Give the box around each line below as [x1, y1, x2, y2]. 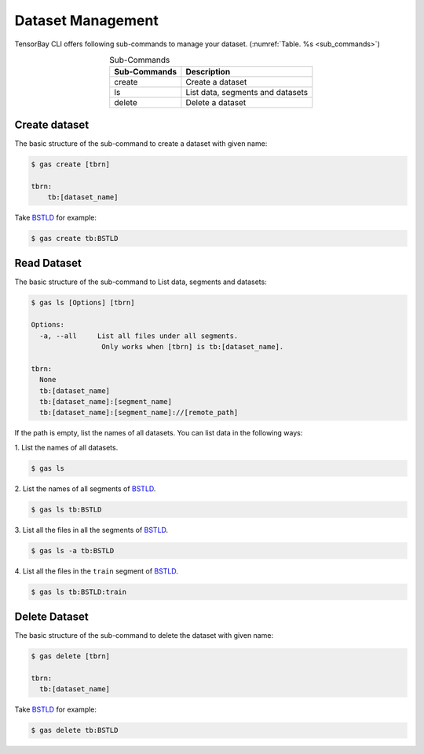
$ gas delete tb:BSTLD [31, 726, 119, 735]
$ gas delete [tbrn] [31, 652, 110, 661]
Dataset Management [14, 12, 159, 29]
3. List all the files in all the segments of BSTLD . [14, 525, 169, 534]
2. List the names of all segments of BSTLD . [14, 483, 156, 494]
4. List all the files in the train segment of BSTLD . [14, 566, 178, 576]
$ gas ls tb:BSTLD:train [31, 587, 127, 596]
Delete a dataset [185, 97, 247, 108]
